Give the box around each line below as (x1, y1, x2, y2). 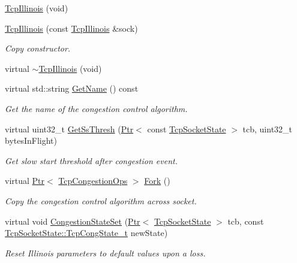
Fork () (144, 174, 170, 187)
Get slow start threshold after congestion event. (5, 154, 178, 167)
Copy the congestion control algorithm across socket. (5, 194, 197, 207)
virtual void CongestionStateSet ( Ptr (5, 214, 140, 227)
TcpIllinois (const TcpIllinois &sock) (5, 22, 138, 34)
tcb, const (227, 214, 264, 227)
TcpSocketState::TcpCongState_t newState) (5, 226, 168, 239)
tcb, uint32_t (242, 122, 293, 135)
